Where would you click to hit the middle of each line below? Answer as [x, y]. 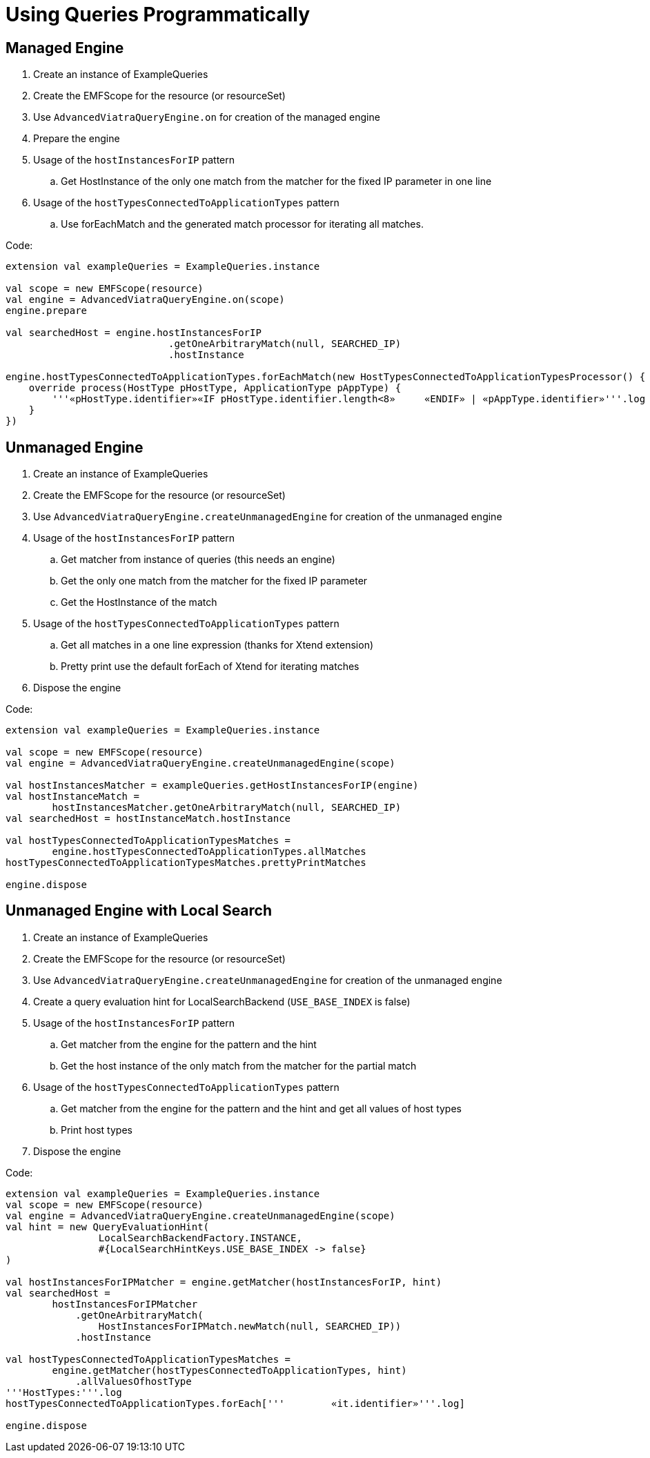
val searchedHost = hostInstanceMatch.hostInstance [148, 819]
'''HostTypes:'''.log [64, 1392]
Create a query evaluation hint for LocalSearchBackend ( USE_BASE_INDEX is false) [222, 1001]
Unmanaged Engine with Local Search [139, 911]
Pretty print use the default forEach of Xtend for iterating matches [210, 667]
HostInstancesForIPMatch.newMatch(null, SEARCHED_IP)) [250, 1326]
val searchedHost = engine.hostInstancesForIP [134, 333]
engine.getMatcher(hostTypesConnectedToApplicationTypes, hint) [229, 1370]
